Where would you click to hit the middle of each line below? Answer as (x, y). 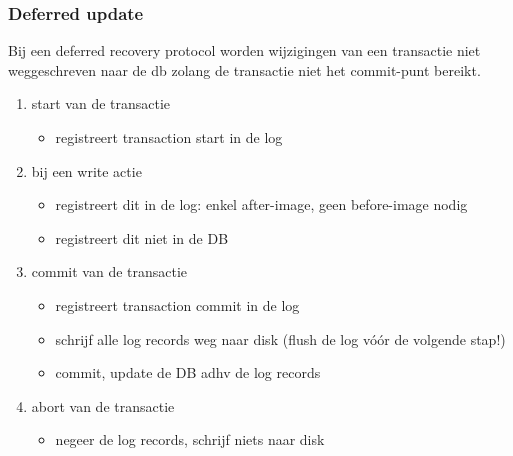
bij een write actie (86, 170)
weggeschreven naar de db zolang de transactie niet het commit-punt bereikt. (244, 69)
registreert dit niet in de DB (142, 237)
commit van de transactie (109, 271)
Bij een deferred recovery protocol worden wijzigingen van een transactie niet (244, 50)
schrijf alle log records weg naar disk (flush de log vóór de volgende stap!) (280, 338)
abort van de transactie (103, 405)
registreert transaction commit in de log (177, 304)
